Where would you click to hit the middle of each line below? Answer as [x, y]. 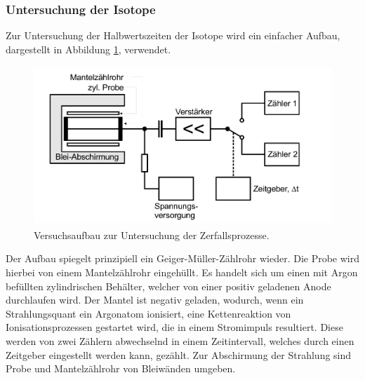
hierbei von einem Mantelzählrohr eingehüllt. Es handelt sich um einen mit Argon [182, 272]
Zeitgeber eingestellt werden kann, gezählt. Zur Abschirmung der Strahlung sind [179, 354]
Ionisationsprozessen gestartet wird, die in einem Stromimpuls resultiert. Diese [174, 327]
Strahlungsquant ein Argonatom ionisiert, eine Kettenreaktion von [148, 313]
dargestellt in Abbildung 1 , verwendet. [88, 49]
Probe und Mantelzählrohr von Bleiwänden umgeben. [121, 368]
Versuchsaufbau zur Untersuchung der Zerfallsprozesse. [152, 235]
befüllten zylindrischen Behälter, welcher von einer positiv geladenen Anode [168, 286]
